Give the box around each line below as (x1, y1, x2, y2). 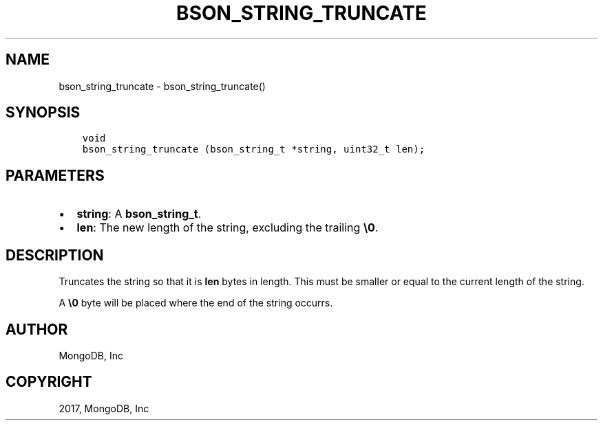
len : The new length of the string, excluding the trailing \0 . (76, 221, 379, 235)
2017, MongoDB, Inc (59, 402, 149, 414)
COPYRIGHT (6, 373, 92, 391)
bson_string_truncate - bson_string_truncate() (59, 80, 266, 92)
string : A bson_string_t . (76, 207, 202, 221)
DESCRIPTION (6, 246, 104, 264)
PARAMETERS (6, 166, 105, 184)
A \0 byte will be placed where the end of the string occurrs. (59, 297, 333, 309)
